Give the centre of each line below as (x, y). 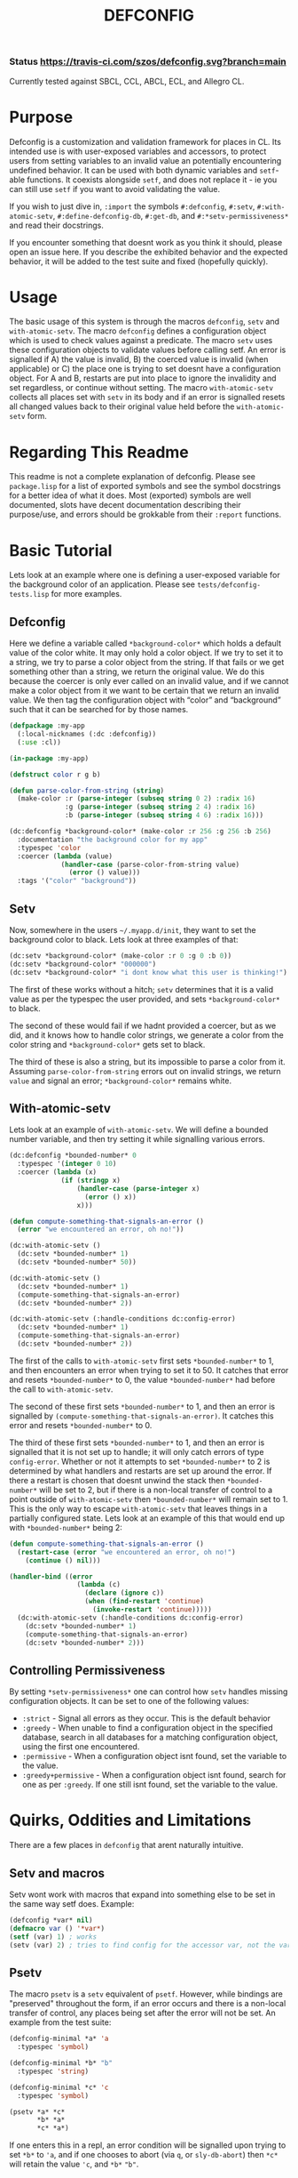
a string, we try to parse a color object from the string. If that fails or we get (147, 663)
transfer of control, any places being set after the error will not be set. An (143, 2013)
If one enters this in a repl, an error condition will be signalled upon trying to (148, 2145)
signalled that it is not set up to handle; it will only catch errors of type (137, 1451)
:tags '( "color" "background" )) (77, 881)
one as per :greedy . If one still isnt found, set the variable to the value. (150, 1785)
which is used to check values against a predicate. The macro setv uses (141, 341)
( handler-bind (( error (51, 1576)
